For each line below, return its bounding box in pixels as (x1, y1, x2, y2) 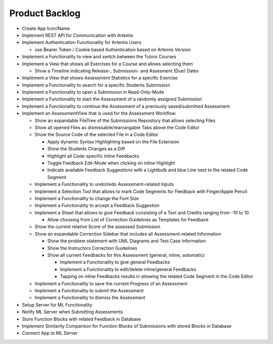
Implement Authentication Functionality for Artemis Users (22, 40, 142, 46)
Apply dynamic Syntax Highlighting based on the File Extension (47, 138, 179, 144)
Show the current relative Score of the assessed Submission (34, 223, 161, 230)
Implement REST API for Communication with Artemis (22, 32, 133, 38)
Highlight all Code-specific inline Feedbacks (47, 152, 140, 159)
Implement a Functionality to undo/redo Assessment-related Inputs (34, 181, 174, 187)
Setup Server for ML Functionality (22, 301, 93, 308)
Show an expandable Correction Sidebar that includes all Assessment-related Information (34, 231, 221, 237)
